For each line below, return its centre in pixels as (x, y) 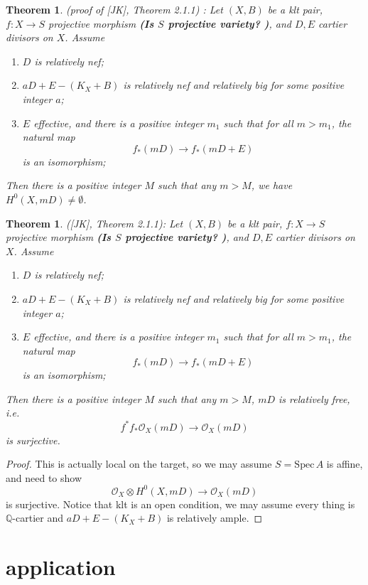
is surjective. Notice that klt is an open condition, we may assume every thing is (180, 504)
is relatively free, (314, 398)
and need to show (44, 477)
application (61, 567)
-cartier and (38, 518)
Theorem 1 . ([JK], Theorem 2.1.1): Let (94, 223)
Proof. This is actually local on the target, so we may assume (139, 464)
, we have (272, 185)
